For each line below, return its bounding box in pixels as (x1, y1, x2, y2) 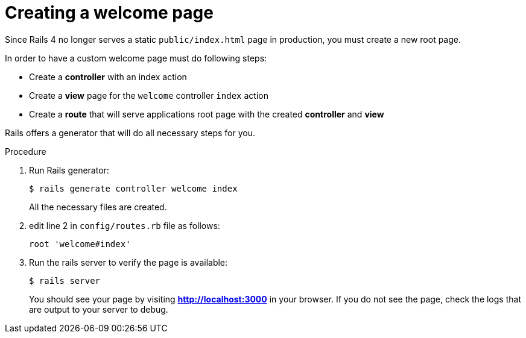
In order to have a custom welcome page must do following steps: (5, 52, 267, 63)
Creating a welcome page (5, 2, 214, 23)
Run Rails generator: (29, 164, 109, 175)
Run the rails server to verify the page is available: (29, 257, 228, 268)
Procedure (5, 146, 46, 157)
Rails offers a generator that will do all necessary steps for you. (5, 127, 256, 138)
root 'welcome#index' (29, 239, 131, 249)
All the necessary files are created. (29, 201, 167, 212)
